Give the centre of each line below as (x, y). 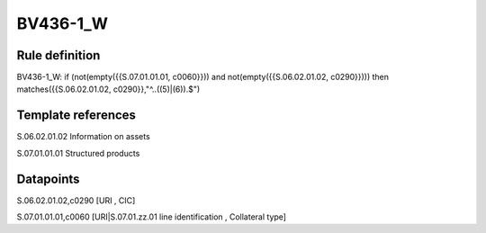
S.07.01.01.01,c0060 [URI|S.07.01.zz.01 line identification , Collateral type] (152, 217)
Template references (76, 116)
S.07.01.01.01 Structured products (78, 153)
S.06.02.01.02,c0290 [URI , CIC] (76, 200)
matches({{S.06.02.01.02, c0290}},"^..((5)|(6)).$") (108, 89)
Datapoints (48, 179)
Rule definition (58, 55)
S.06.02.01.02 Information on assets (83, 137)
